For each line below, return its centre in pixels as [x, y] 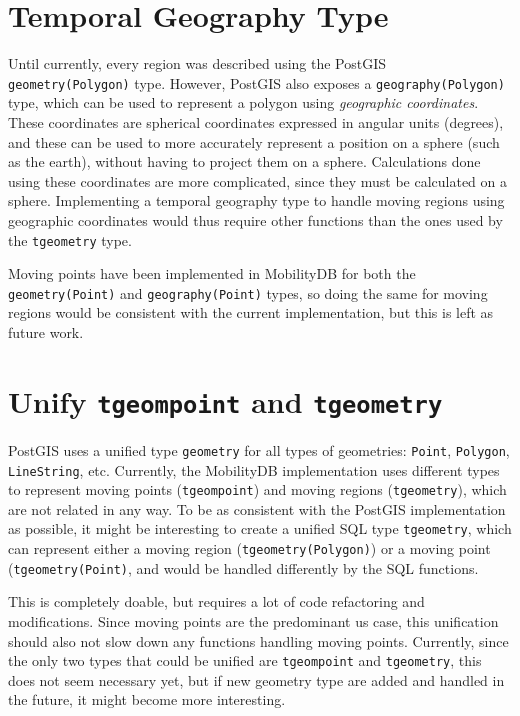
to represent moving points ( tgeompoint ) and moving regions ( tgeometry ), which [257, 489]
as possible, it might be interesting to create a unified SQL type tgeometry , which [260, 528]
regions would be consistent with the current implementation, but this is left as [251, 312]
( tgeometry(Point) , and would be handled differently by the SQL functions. [243, 567]
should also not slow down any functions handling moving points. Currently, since [258, 640]
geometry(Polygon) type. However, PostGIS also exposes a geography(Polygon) [256, 82]
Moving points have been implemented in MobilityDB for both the [212, 273]
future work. [46, 332]
